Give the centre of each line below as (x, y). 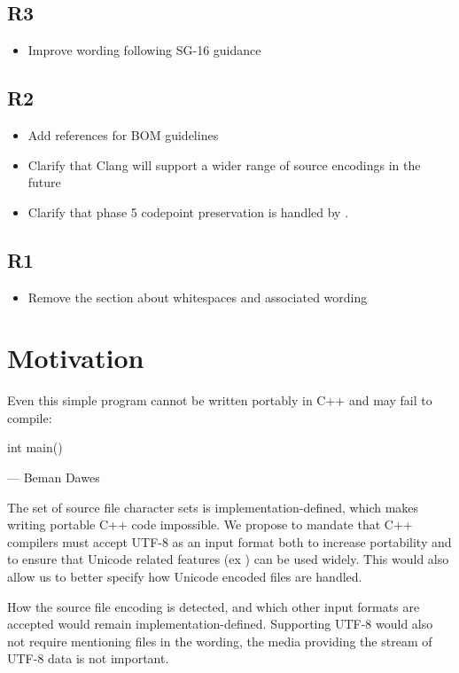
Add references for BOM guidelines (123, 135)
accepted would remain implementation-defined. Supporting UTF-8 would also (220, 624)
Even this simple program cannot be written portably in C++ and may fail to (220, 400)
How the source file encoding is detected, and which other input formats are (214, 606)
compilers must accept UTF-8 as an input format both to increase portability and (229, 541)
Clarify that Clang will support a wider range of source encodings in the (224, 164)
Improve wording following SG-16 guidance (144, 50)
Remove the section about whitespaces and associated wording (198, 297)
